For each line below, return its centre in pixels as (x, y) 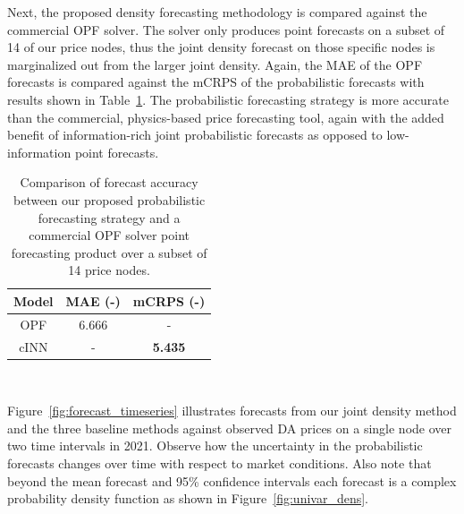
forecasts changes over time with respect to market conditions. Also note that (219, 463)
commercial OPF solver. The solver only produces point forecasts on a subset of (226, 29)
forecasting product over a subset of (109, 252)
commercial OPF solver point (109, 235)
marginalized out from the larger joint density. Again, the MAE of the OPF (215, 64)
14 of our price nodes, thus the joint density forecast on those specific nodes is (221, 47)
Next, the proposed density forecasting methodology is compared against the (217, 12)
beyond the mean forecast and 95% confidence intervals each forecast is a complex (232, 480)
